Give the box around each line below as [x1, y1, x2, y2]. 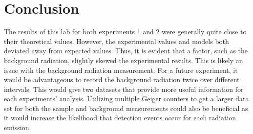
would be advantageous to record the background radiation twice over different [4, 74, 240, 85]
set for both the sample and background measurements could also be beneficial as [4, 103, 248, 113]
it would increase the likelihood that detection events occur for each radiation [4, 112, 236, 123]
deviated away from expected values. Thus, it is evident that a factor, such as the [4, 45, 248, 56]
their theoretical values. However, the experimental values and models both [4, 36, 229, 46]
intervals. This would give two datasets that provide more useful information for [4, 84, 244, 94]
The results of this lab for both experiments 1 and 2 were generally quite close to [4, 26, 247, 37]
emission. [4, 122, 31, 133]
